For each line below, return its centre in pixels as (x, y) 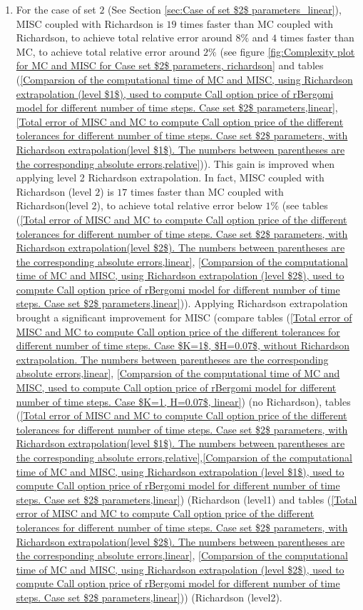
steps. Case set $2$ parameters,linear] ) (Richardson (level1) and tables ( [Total (186, 499)
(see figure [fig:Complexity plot (287, 51)
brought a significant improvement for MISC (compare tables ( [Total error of (184, 317)
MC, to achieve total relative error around (108, 51)
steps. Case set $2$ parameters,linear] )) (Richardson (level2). (149, 597)
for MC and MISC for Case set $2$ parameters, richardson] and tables (170, 65)
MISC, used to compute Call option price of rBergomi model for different (176, 387)
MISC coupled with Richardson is (90, 23)
